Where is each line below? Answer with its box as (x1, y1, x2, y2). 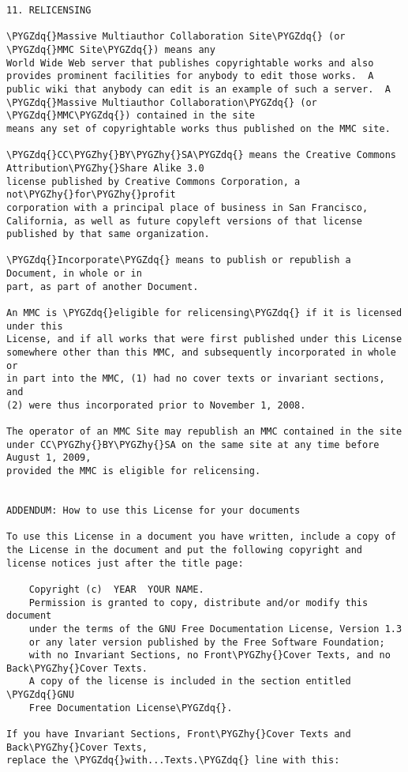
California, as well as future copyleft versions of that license (6, 215, 363, 227)
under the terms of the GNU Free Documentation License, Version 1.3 (28, 623, 402, 635)
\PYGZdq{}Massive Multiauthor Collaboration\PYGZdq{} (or (6, 96, 317, 108)
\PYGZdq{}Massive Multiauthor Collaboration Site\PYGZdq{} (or (6, 31, 346, 43)
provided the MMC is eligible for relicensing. (6, 465, 261, 476)
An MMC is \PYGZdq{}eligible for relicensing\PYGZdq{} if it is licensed (6, 307, 402, 319)
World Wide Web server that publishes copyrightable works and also (6, 57, 374, 69)
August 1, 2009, (6, 452, 92, 464)
